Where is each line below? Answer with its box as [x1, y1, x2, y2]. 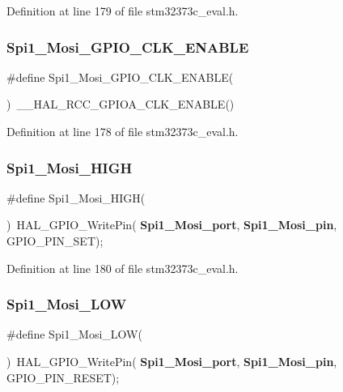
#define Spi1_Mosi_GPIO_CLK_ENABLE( [6, 68, 234, 85]
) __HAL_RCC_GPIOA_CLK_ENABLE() [6, 96, 235, 113]
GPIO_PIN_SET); [6, 232, 104, 249]
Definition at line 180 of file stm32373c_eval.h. [6, 259, 239, 276]
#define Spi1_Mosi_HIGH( [6, 189, 146, 206]
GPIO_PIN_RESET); [6, 369, 120, 386]
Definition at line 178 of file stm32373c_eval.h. [6, 123, 239, 139]
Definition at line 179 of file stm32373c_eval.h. [6, 2, 239, 19]
